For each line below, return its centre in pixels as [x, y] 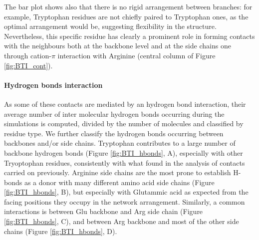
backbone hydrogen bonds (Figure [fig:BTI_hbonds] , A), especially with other [124, 152]
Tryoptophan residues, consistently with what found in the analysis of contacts [125, 162]
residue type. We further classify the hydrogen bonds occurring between [114, 133]
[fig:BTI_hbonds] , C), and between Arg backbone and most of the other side [122, 221]
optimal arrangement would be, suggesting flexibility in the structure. [110, 26]
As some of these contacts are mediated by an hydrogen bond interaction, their [125, 104]
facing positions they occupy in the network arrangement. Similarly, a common [125, 201]
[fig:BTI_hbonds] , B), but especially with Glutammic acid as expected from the [126, 192]
